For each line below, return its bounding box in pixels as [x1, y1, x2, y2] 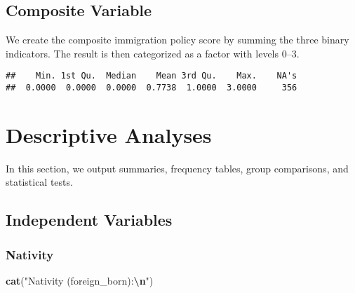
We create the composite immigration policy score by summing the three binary [6, 32, 349, 47]
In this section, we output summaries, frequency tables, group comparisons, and [6, 161, 349, 175]
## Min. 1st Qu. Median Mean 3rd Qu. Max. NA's [6, 71, 297, 81]
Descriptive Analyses [6, 120, 212, 149]
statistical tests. [6, 175, 73, 189]
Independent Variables [6, 209, 173, 231]
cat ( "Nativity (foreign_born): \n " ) [6, 273, 154, 288]
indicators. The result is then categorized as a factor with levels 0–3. [6, 46, 300, 60]
